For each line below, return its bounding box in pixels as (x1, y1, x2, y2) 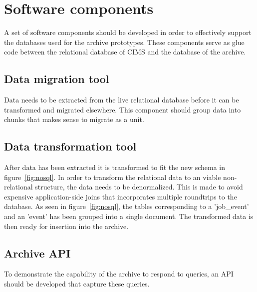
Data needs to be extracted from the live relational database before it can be (4, 94, 239, 105)
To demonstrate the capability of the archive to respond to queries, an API (4, 268, 234, 279)
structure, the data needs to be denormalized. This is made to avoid (35, 181, 243, 192)
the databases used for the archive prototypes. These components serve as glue (4, 36, 245, 47)
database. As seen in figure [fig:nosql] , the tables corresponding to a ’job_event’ (4, 201, 249, 211)
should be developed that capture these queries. (4, 278, 150, 289)
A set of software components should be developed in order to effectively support (4, 27, 252, 37)
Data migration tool (4, 71, 109, 86)
